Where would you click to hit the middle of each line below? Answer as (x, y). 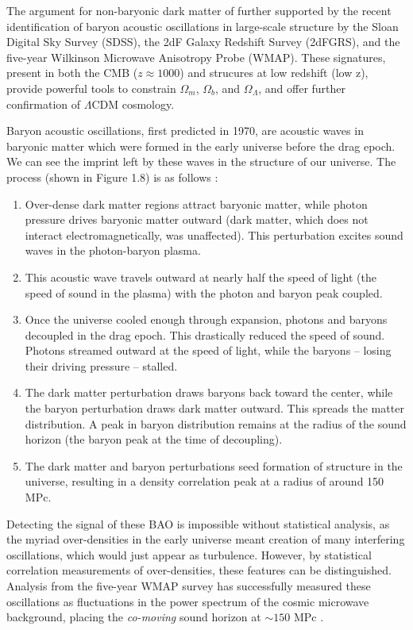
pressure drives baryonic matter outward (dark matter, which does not (197, 219)
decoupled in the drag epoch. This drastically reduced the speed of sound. (205, 334)
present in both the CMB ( (72, 73)
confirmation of (44, 104)
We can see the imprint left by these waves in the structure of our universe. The (201, 161)
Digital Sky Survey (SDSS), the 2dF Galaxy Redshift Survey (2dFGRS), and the (203, 42)
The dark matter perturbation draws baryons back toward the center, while (209, 392)
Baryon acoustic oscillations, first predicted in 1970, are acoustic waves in (185, 131)
